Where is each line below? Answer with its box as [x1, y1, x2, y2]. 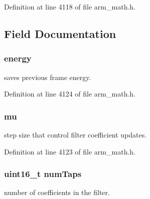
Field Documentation [4, 25, 116, 41]
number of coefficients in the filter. [4, 187, 110, 197]
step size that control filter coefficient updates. [4, 129, 147, 139]
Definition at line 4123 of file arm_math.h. [4, 146, 135, 156]
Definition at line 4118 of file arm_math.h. [4, 1, 135, 11]
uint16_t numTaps [4, 167, 82, 180]
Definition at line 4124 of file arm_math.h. [4, 88, 135, 99]
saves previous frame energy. [4, 71, 91, 82]
